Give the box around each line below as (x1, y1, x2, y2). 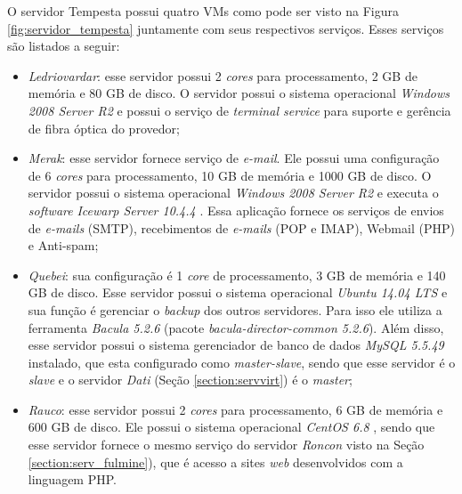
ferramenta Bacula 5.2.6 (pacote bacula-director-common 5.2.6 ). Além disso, (28, 318, 444, 336)
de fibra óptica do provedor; (28, 118, 180, 137)
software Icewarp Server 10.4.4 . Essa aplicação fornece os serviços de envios (28, 200, 444, 219)
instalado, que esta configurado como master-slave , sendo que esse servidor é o (28, 352, 456, 371)
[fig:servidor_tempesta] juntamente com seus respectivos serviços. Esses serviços (7, 19, 444, 37)
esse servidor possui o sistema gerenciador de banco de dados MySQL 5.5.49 (28, 336, 444, 354)
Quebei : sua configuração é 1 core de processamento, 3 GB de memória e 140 (28, 265, 446, 284)
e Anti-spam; (28, 236, 99, 255)
